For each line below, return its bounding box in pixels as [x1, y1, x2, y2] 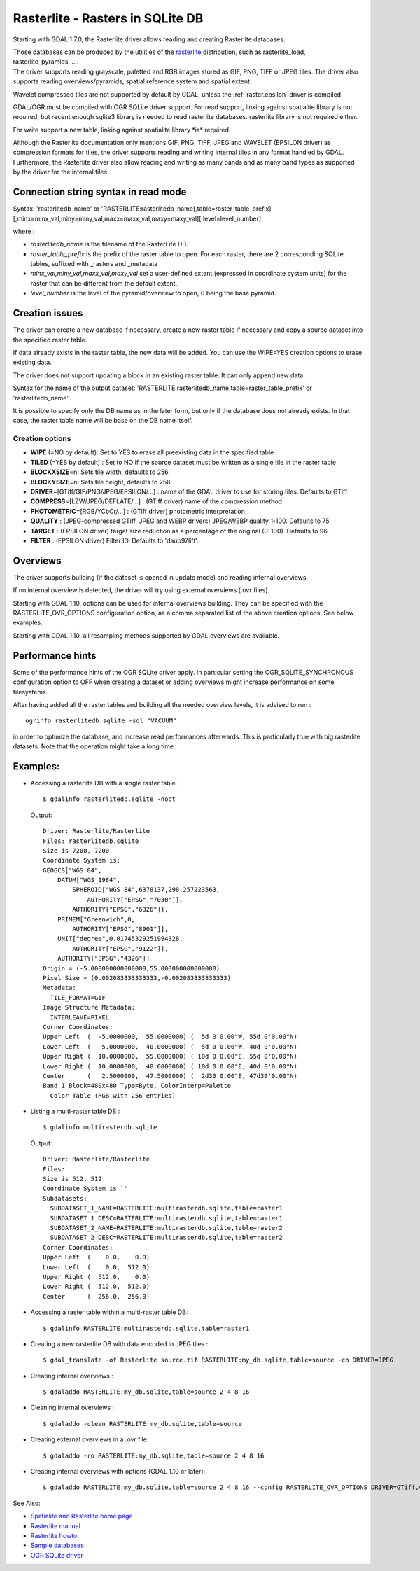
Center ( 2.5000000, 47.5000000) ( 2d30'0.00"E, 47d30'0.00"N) [43, 1072, 297, 1080]
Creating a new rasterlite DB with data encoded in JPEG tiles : [30, 1339, 209, 1348]
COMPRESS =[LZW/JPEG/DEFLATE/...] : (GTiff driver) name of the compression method [30, 497, 283, 505]
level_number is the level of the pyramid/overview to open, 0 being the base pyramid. [30, 289, 276, 298]
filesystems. [13, 687, 48, 696]
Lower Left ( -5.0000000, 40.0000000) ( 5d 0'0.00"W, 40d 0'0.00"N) [43, 1042, 297, 1050]
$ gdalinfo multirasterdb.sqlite [43, 1124, 157, 1131]
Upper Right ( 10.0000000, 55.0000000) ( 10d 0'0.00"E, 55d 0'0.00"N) [43, 1052, 297, 1061]
